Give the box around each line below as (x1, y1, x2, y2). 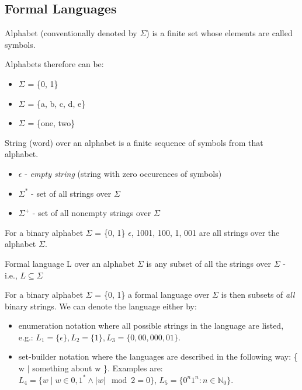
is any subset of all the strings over (146, 257, 271, 269)
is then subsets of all (221, 288, 295, 301)
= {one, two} (27, 117, 75, 129)
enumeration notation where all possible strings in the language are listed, (18, 319, 284, 332)
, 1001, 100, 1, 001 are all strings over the (131, 226, 280, 238)
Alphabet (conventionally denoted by (5, 27, 137, 39)
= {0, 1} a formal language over (95, 288, 210, 301)
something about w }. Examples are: (32, 362, 163, 374)
